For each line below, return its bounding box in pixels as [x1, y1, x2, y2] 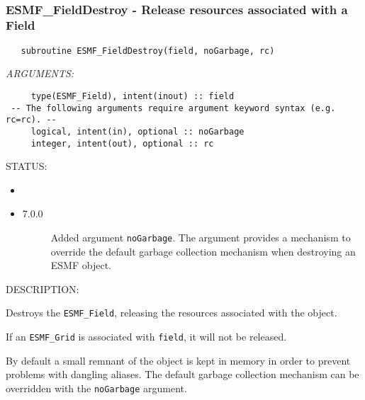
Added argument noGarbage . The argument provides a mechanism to [50, 230, 351, 245]
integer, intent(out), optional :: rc [30, 138, 214, 149]
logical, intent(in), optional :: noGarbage [30, 126, 245, 137]
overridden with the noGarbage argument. [6, 380, 187, 395]
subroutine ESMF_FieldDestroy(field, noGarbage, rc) [21, 45, 275, 56]
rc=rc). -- [6, 115, 57, 125]
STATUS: [6, 159, 47, 173]
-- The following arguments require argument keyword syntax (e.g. [11, 103, 336, 113]
